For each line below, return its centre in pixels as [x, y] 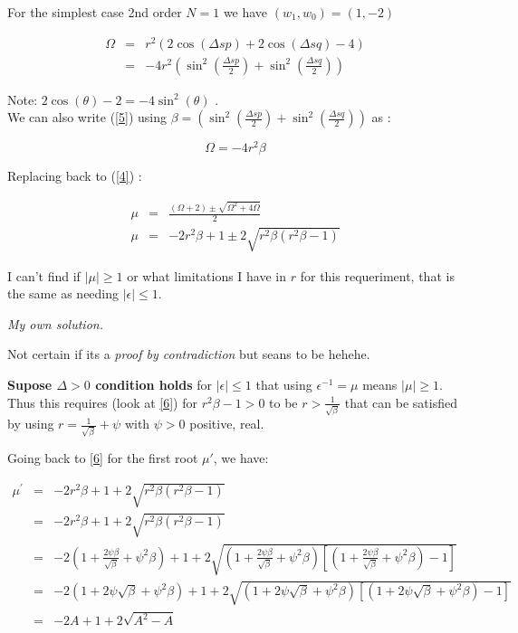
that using [284, 385]
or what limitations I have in [207, 275]
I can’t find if [44, 275]
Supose [30, 385]
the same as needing [63, 293]
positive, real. [227, 424]
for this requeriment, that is [377, 275]
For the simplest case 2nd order [95, 12]
